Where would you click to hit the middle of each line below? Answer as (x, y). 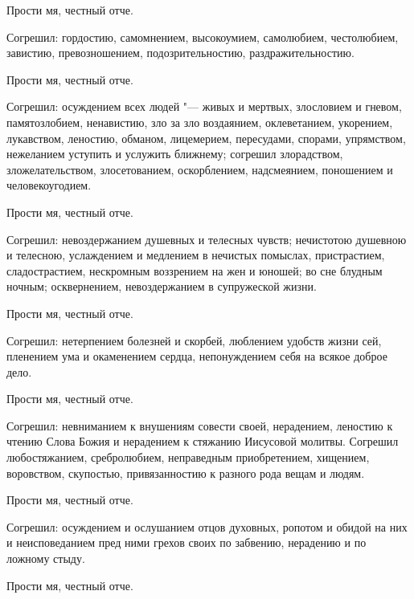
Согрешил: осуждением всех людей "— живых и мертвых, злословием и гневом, (204, 106)
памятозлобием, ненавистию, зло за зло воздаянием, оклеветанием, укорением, (200, 122)
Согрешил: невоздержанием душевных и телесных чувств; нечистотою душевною (207, 239)
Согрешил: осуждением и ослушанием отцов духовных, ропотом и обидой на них (207, 526)
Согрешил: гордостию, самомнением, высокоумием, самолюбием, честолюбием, (203, 37)
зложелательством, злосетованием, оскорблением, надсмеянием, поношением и (200, 169)
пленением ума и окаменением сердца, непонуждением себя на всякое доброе (197, 356)
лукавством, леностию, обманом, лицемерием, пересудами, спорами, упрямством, (206, 138)
